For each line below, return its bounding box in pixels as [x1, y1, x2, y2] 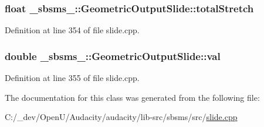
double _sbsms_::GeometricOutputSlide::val [5, 48, 221, 63]
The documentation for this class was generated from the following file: [5, 91, 260, 103]
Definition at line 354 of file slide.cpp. [5, 24, 140, 36]
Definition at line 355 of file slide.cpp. [5, 72, 140, 84]
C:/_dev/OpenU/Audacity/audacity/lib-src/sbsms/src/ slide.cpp [5, 111, 238, 123]
